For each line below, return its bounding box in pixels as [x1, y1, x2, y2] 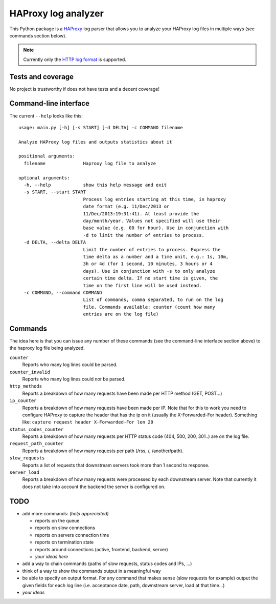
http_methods [9, 384, 42, 389]
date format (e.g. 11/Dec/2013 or [83, 204, 170, 210]
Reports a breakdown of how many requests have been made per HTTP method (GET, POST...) [22, 390, 222, 396]
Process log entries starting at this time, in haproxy [83, 196, 226, 202]
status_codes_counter [9, 426, 64, 432]
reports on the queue [35, 518, 80, 524]
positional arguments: [18, 153, 76, 159]
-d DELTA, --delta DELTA [24, 239, 86, 246]
